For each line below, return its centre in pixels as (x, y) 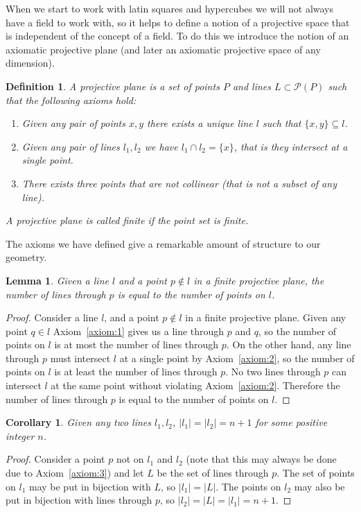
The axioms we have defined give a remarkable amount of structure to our (163, 243)
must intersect (80, 358)
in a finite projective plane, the (259, 280)
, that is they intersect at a (291, 146)
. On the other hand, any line (289, 344)
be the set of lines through (213, 473)
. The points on (248, 486)
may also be (319, 486)
